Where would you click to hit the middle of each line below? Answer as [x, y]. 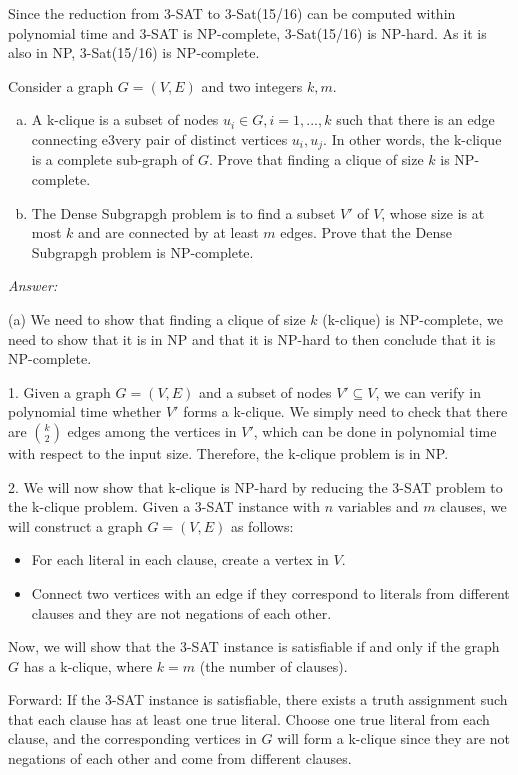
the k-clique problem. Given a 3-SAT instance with [164, 506]
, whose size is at [433, 212]
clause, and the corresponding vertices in [132, 738]
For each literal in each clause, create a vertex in [180, 559]
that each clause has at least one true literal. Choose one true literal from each [249, 718]
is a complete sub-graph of [112, 159]
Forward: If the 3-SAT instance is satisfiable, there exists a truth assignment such [258, 699]
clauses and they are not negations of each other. [181, 612]
